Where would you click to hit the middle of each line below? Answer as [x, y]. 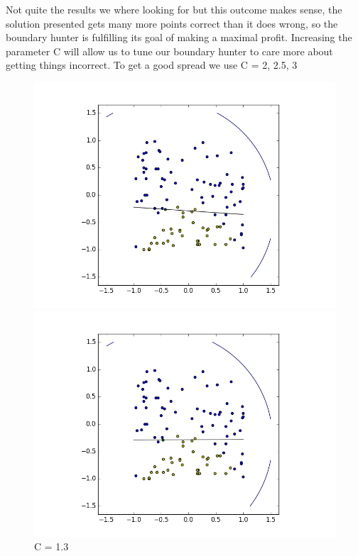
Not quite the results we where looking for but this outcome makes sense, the [174, 9]
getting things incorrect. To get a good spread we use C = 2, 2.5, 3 [152, 65]
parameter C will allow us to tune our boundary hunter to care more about [169, 51]
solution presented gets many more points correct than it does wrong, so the [172, 23]
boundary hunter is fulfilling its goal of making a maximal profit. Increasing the [179, 37]
